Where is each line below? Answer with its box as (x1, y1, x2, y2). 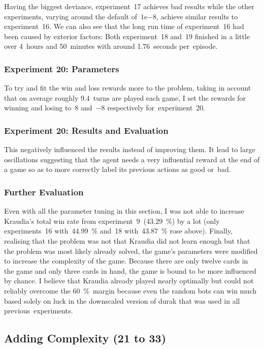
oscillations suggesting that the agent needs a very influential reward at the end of (4, 154, 260, 164)
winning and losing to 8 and (4, 102, 92, 113)
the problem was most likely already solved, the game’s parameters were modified (4, 245, 258, 256)
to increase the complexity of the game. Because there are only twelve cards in (4, 255, 248, 266)
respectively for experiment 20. (107, 102, 206, 113)
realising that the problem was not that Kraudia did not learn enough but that (4, 235, 250, 246)
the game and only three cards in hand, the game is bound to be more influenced (4, 265, 256, 276)
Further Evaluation (4, 185, 84, 198)
